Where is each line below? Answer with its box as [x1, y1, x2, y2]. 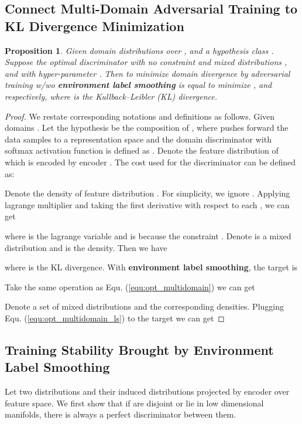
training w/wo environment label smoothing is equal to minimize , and [5, 79, 272, 91]
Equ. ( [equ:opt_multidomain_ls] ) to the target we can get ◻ [5, 311, 225, 324]
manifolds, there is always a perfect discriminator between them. [5, 408, 236, 420]
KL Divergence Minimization [5, 16, 184, 35]
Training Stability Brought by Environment [5, 340, 274, 358]
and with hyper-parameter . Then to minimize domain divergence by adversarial [5, 67, 290, 79]
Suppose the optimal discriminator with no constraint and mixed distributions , [5, 56, 287, 68]
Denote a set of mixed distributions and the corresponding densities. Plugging [5, 300, 284, 313]
